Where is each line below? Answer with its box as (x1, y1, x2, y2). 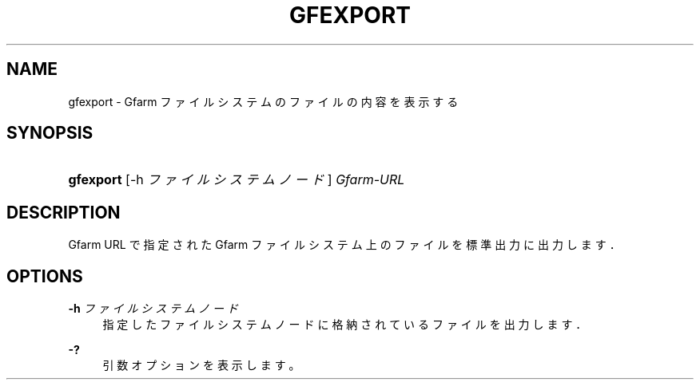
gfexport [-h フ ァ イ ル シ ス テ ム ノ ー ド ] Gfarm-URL (68, 171, 405, 188)
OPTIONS (6, 266, 83, 286)
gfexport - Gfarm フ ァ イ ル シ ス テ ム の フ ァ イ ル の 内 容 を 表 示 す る (68, 94, 459, 108)
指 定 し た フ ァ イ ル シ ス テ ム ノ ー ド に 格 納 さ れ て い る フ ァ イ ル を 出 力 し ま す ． (102, 317, 587, 332)
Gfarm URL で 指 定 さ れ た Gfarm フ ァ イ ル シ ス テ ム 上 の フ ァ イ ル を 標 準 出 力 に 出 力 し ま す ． (68, 238, 621, 252)
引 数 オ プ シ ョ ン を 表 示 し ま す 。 (102, 358, 300, 372)
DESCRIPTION (6, 202, 121, 223)
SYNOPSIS (6, 123, 93, 144)
